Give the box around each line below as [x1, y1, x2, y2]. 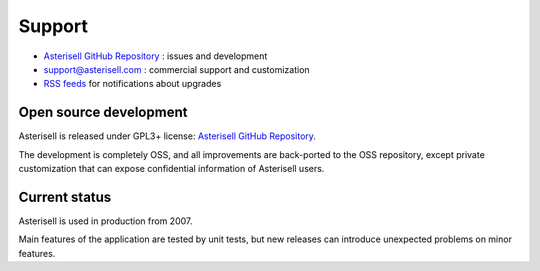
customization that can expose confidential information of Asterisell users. [18, 163, 325, 175]
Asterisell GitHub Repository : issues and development [43, 50, 268, 62]
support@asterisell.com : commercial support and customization [43, 63, 310, 75]
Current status [18, 188, 112, 205]
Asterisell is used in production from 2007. [18, 215, 193, 227]
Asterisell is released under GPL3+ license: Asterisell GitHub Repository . [18, 130, 317, 142]
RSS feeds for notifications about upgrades [43, 78, 222, 90]
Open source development [18, 104, 188, 121]
